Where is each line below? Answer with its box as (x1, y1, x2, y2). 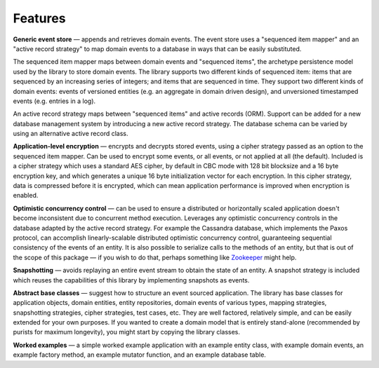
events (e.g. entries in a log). (13, 97, 96, 105)
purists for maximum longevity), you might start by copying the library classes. (13, 328, 241, 336)
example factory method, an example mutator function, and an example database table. (13, 350, 267, 359)
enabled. (13, 191, 39, 200)
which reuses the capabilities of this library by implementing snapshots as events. (13, 275, 250, 284)
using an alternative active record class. (13, 130, 129, 138)
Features (13, 11, 66, 26)
